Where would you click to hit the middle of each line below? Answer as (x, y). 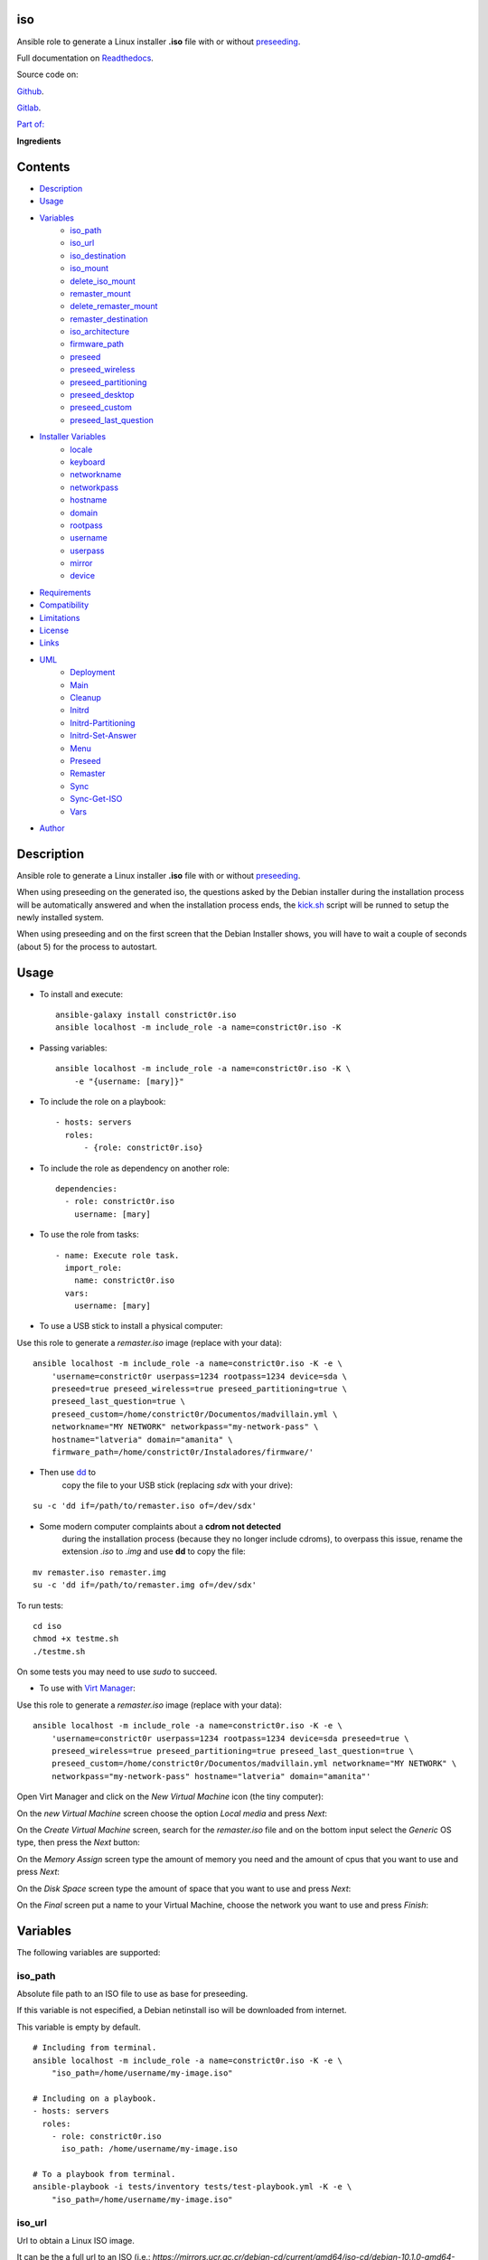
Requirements (65, 592)
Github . (30, 91)
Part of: (31, 124)
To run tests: (40, 1606)
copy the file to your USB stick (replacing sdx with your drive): (178, 1485)
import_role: (94, 1267)
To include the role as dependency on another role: (134, 1168)
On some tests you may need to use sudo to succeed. (117, 1671)
